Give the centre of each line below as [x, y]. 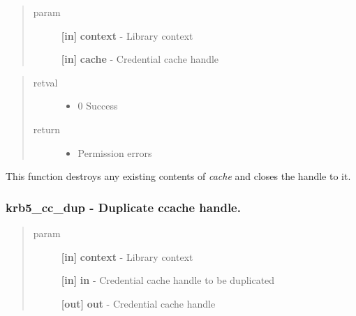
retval [45, 82]
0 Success [98, 106]
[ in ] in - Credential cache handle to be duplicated [168, 280]
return [47, 129]
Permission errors [115, 152]
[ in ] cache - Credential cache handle [140, 59]
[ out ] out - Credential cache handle [138, 303]
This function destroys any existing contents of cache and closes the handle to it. [178, 176]
